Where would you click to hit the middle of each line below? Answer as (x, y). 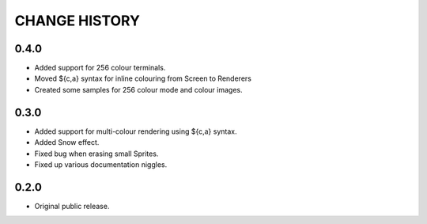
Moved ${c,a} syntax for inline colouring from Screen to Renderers (143, 78)
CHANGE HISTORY (77, 21)
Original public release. (72, 206)
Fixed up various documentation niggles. (101, 164)
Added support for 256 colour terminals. (100, 68)
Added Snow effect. (67, 142)
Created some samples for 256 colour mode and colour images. (138, 89)
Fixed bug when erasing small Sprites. (96, 154)
